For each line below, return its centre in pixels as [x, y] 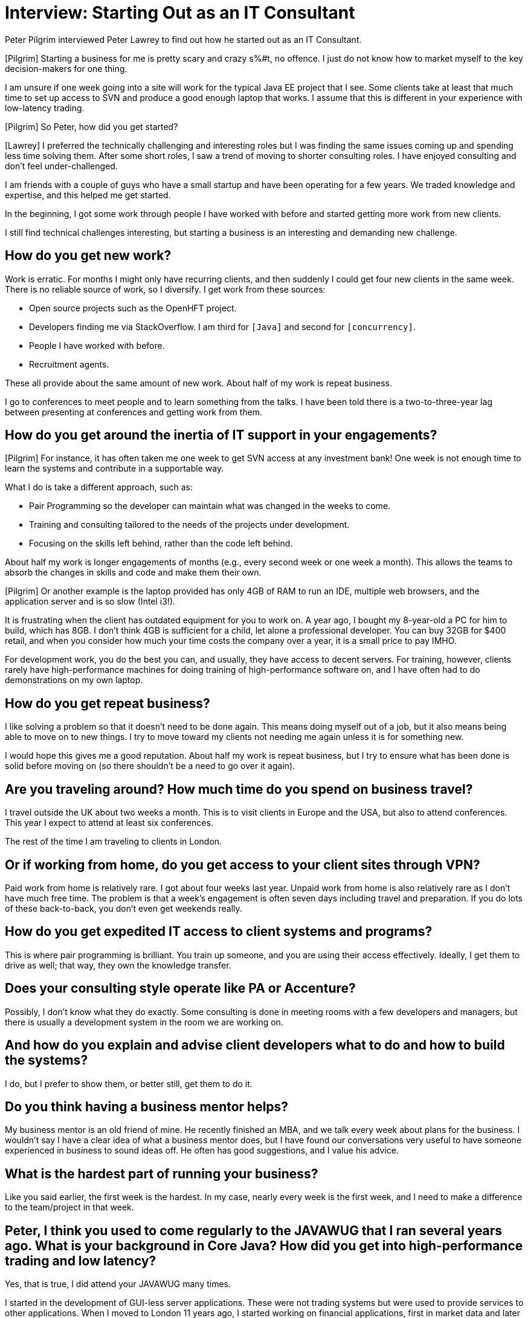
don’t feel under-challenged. [61, 166]
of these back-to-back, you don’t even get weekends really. [124, 908]
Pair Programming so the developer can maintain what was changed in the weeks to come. [210, 506]
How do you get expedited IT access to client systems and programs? [219, 932]
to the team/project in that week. [69, 1207]
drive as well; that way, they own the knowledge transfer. [118, 965]
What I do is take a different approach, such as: [99, 487]
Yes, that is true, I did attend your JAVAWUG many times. [118, 1284]
